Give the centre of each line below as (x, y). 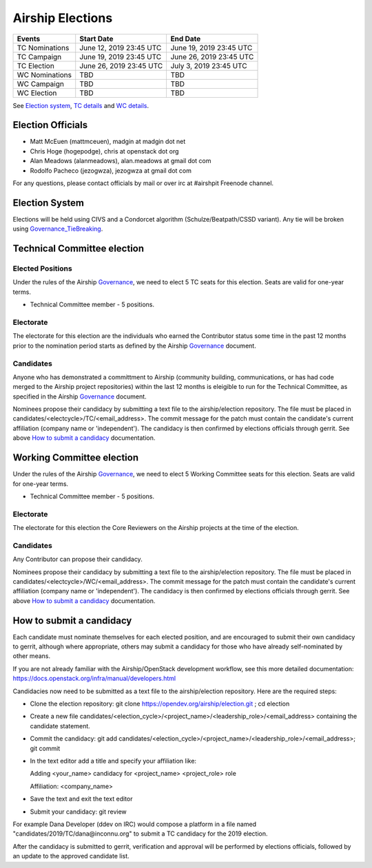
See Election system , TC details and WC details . (81, 105)
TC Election (35, 65)
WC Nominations (44, 74)
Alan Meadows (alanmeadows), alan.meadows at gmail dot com (121, 161)
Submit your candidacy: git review (78, 812)
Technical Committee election (79, 249)
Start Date (96, 39)
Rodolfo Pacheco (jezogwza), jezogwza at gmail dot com (111, 170)
